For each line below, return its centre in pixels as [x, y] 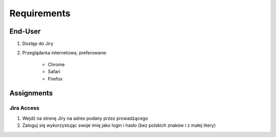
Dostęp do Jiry [38, 44]
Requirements [40, 13]
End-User [25, 31]
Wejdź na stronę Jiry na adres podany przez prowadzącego [85, 118]
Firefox [55, 78]
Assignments [31, 93]
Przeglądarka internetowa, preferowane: [65, 53]
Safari [54, 72]
